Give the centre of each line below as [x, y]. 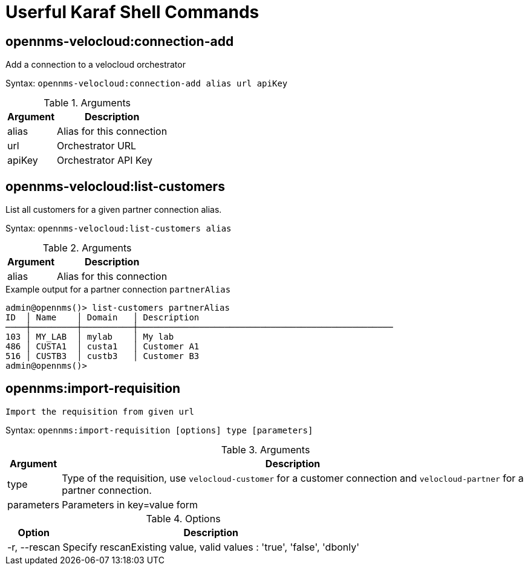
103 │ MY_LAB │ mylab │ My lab [90, 337]
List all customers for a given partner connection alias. [114, 210]
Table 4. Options [183, 518]
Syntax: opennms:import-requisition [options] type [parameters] [159, 430]
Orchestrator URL [97, 146]
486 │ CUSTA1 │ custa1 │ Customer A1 [103, 347]
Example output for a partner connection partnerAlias [118, 290]
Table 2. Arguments [87, 248]
